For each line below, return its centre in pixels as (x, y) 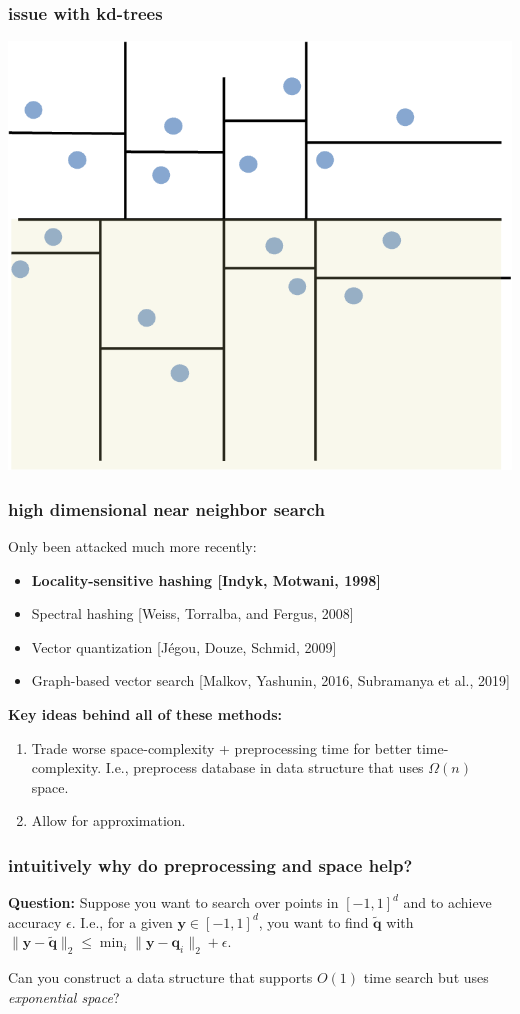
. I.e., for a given (122, 921)
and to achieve (447, 902)
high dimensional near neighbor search (166, 508)
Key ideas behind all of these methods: (145, 713)
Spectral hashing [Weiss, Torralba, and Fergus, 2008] (192, 613)
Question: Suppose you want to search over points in (173, 902)
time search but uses (426, 977)
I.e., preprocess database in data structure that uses (264, 767)
